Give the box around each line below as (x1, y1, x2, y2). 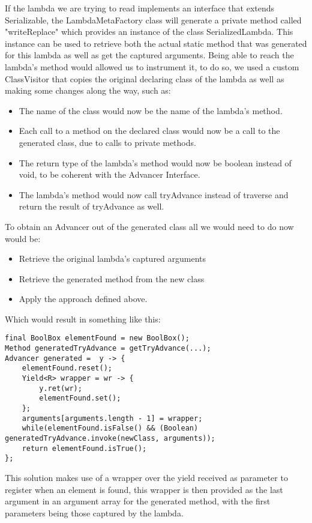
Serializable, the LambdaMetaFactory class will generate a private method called (5, 13, 302, 26)
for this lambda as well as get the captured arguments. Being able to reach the (5, 49, 294, 61)
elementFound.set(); (39, 394, 121, 403)
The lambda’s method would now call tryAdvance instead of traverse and (19, 188, 289, 201)
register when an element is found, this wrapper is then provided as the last (5, 483, 283, 495)
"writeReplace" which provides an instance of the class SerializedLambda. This (5, 25, 293, 38)
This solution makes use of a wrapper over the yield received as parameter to (5, 471, 288, 483)
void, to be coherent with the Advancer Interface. (19, 168, 200, 181)
